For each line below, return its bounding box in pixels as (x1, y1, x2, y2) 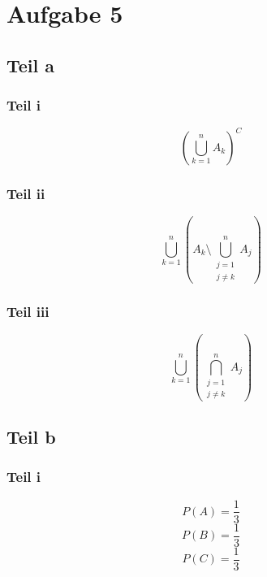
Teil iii (6, 301, 50, 321)
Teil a (6, 52, 55, 77)
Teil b (6, 423, 56, 449)
